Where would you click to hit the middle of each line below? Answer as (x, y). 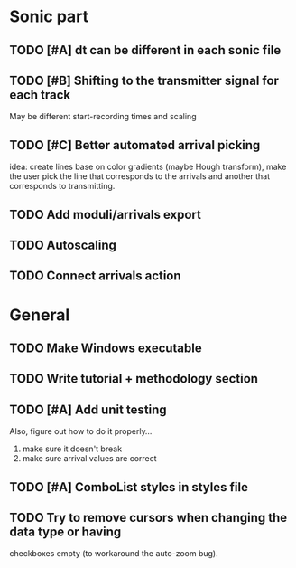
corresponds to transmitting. (62, 186)
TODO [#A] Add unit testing (88, 409)
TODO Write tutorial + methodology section (134, 379)
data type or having (65, 531)
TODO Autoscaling (63, 245)
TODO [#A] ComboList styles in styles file (129, 487)
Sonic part (49, 17)
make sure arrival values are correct (89, 459)
